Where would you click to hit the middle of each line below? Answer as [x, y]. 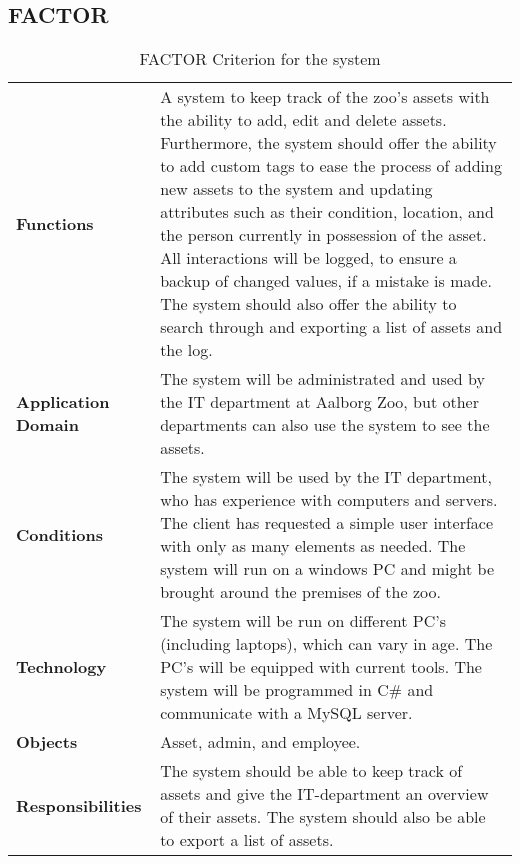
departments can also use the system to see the [325, 425]
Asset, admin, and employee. [260, 742]
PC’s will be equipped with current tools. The [321, 667]
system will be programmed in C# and [297, 690]
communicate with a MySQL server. [286, 713]
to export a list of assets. [247, 840]
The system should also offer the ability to [308, 304]
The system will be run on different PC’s [303, 621]
